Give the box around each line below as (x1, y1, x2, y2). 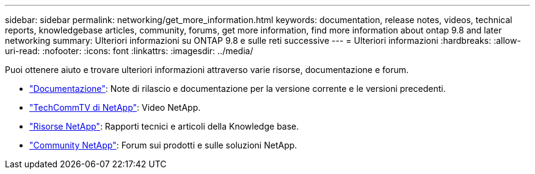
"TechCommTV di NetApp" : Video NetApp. (29, 102, 201, 113)
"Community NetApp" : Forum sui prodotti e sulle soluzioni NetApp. (29, 140, 297, 150)
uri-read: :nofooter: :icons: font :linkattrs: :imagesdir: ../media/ (5, 46, 253, 56)
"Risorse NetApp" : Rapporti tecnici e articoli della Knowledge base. (29, 121, 299, 131)
